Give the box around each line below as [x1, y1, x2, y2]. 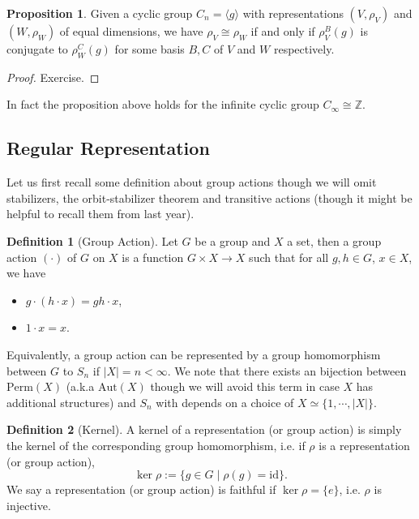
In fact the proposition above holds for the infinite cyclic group [6, 96, 319, 113]
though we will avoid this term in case [150, 378, 340, 395]
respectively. [273, 41, 335, 57]
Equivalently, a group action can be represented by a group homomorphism [6, 345, 381, 362]
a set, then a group [287, 232, 382, 249]
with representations [242, 5, 344, 21]
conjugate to [6, 41, 68, 57]
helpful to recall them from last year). [6, 205, 195, 222]
